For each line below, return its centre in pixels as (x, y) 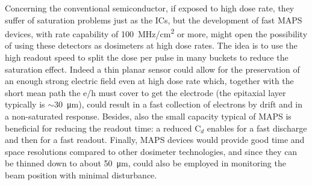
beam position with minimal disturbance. (81, 174)
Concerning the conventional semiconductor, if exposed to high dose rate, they (150, 8)
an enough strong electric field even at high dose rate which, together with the (149, 81)
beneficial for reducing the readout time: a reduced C (103, 128)
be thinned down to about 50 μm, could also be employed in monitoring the (145, 163)
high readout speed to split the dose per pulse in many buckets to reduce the (147, 57)
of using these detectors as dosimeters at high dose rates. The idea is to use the (151, 45)
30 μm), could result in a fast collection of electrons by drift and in (179, 104)
